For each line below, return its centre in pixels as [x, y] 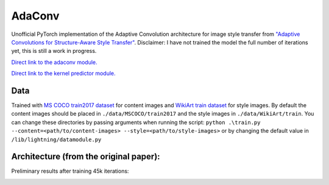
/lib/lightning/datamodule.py [56, 139]
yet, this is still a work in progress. [54, 51]
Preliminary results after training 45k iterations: [70, 171]
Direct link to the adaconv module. [54, 62]
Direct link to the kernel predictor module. [63, 74]
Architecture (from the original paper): [86, 157]
